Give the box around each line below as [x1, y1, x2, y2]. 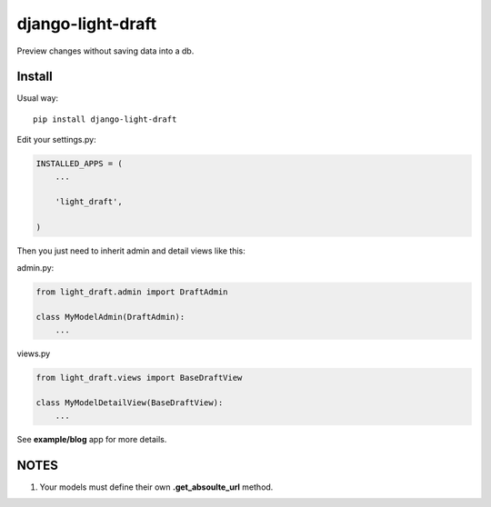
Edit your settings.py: [16, 134, 96, 145]
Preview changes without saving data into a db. [16, 45, 195, 56]
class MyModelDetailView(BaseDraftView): [35, 398, 224, 408]
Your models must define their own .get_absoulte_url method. [39, 482, 274, 492]
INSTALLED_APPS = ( [35, 159, 123, 169]
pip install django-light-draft [33, 114, 177, 124]
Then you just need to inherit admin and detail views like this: [16, 245, 245, 256]
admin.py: [16, 262, 55, 273]
